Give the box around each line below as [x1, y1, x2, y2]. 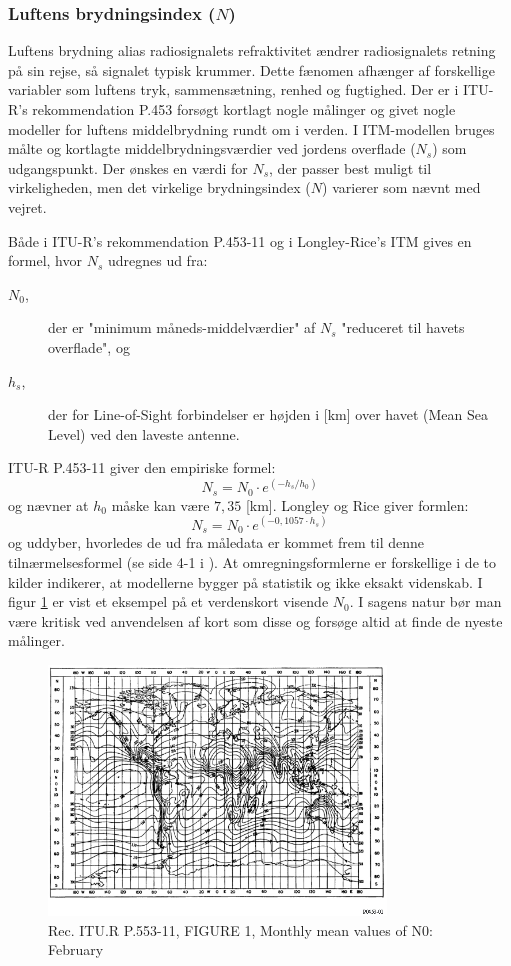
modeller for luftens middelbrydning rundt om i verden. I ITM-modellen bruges [8, 118, 495, 139]
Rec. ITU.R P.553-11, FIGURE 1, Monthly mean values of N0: [48, 919, 433, 940]
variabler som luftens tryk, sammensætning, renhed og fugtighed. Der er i [8, 79, 459, 100]
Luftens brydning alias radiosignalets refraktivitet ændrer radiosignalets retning [8, 40, 496, 61]
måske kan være [111, 494, 210, 515]
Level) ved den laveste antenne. [48, 423, 240, 444]
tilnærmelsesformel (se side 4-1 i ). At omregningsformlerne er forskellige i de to [8, 552, 496, 572]
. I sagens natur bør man [349, 591, 502, 612]
